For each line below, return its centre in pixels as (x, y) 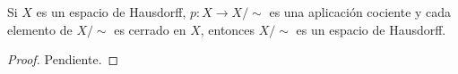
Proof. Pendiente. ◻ (63, 59)
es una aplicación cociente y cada (360, 12)
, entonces (228, 29)
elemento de (40, 29)
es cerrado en (150, 29)
